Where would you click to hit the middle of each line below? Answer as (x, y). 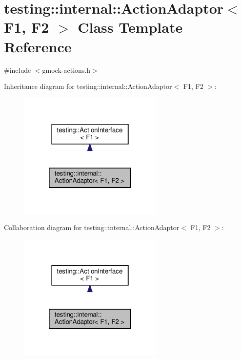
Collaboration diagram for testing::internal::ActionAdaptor (92, 227)
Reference (38, 46)
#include (18, 70)
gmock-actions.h (66, 70)
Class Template (130, 27)
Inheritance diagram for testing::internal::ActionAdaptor (88, 86)
